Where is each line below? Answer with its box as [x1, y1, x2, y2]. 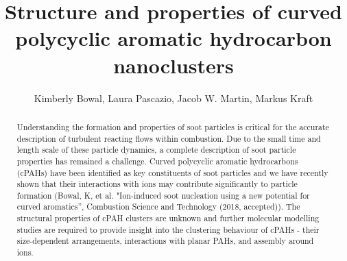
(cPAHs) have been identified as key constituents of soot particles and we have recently [16, 166, 328, 178]
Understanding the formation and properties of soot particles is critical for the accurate [16, 121, 329, 132]
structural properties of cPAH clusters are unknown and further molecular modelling [16, 212, 320, 224]
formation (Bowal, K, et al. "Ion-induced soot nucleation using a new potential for [16, 189, 310, 201]
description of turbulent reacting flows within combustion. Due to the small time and [16, 132, 321, 144]
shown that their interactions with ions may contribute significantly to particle [16, 178, 298, 190]
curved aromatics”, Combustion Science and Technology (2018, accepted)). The [16, 201, 300, 212]
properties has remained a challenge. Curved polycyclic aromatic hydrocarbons [16, 155, 298, 166]
